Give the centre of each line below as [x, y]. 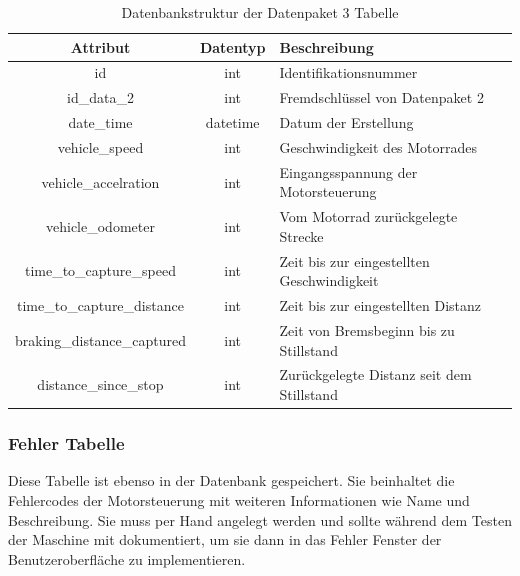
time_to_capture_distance [100, 305]
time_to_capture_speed [100, 270]
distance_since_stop [100, 384]
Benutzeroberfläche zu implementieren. [127, 558]
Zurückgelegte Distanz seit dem [375, 374]
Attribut [100, 46]
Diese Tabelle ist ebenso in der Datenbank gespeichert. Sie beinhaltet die [231, 480]
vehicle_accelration [100, 181]
